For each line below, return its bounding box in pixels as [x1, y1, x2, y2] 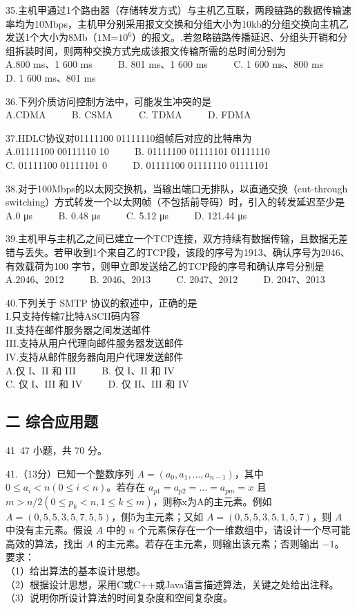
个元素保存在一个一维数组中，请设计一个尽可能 [137, 522, 351, 537]
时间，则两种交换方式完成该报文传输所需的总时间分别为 [34, 43, 286, 57]
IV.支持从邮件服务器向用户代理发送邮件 [6, 349, 184, 364]
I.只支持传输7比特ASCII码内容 [6, 309, 140, 323]
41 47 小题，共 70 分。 [6, 443, 107, 457]
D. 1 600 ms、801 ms [6, 70, 96, 84]
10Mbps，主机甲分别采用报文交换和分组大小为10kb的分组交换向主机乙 [34, 16, 349, 30]
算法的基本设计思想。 [48, 563, 146, 578]
